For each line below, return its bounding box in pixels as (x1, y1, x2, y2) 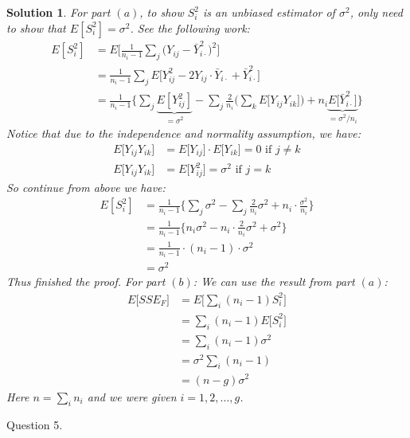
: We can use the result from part (193, 273, 355, 290)
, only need (349, 4, 403, 20)
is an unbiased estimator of (203, 4, 335, 20)
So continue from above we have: (6, 178, 166, 195)
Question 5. (6, 416, 63, 433)
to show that (6, 19, 66, 36)
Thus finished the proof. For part (6, 273, 166, 290)
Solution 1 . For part (6, 4, 111, 20)
